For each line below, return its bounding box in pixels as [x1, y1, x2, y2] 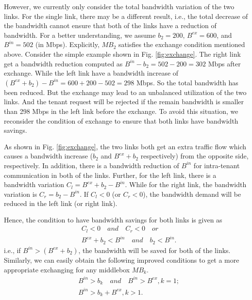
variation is [4, 189, 37, 199]
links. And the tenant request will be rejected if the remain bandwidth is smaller [4, 96, 244, 107]
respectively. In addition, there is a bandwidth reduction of [4, 160, 179, 170]
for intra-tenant [193, 160, 240, 170]
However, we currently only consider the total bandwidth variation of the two [4, 1, 235, 11]
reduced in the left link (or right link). [4, 198, 118, 208]
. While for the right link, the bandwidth [125, 179, 247, 189]
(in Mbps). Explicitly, [35, 39, 100, 49]
